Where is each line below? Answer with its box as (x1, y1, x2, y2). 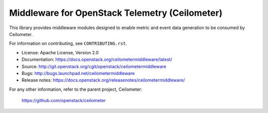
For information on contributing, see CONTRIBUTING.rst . (9, 40, 128, 46)
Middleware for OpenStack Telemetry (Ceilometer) (9, 7, 223, 18)
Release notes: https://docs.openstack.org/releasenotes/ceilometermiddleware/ (21, 77, 186, 83)
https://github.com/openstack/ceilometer (21, 98, 106, 104)
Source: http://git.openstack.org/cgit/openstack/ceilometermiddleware (21, 63, 166, 69)
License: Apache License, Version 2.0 (21, 49, 99, 55)
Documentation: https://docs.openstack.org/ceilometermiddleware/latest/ (21, 57, 172, 63)
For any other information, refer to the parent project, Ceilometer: (9, 86, 142, 92)
